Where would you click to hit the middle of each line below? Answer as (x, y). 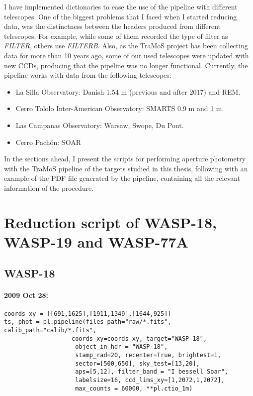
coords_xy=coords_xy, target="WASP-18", (139, 338)
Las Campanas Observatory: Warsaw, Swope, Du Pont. (100, 125)
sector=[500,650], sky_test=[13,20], (137, 363)
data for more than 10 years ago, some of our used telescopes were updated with (126, 55)
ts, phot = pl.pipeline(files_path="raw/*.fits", (88, 322)
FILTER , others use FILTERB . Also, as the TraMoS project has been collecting (126, 46)
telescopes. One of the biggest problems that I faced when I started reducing (121, 16)
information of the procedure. (49, 188)
